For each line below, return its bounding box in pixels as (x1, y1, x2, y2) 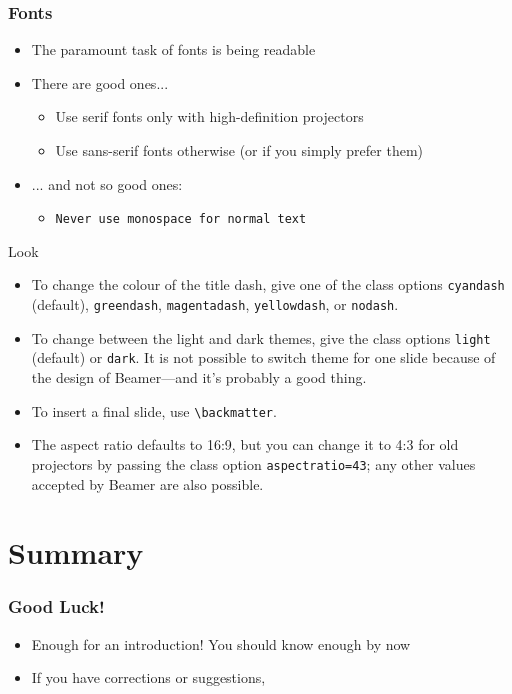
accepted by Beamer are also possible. (31, 473, 264, 494)
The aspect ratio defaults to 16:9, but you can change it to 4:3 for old (31, 434, 459, 455)
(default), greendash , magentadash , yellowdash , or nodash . (31, 294, 399, 315)
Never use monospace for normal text (55, 212, 307, 227)
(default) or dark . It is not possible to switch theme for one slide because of (31, 347, 496, 368)
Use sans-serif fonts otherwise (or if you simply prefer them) (55, 140, 424, 160)
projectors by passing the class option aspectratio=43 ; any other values (31, 453, 476, 474)
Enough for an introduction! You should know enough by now (31, 633, 411, 654)
